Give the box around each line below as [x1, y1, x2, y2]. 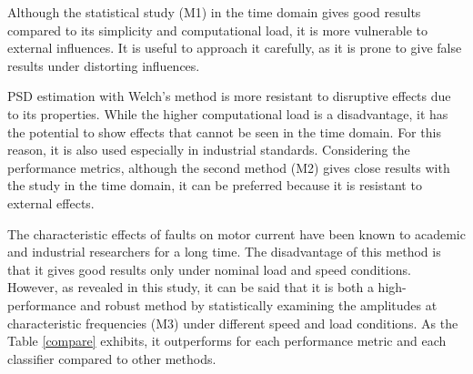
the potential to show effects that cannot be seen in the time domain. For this [7, 122, 441, 141]
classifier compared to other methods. [7, 349, 216, 368]
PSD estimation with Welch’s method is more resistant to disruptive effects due [7, 86, 451, 106]
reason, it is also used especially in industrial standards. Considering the [7, 140, 410, 159]
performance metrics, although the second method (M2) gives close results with [7, 157, 450, 177]
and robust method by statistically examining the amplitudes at [80, 295, 438, 314]
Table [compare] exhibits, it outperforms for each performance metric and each [7, 331, 447, 350]
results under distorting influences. [7, 56, 200, 75]
